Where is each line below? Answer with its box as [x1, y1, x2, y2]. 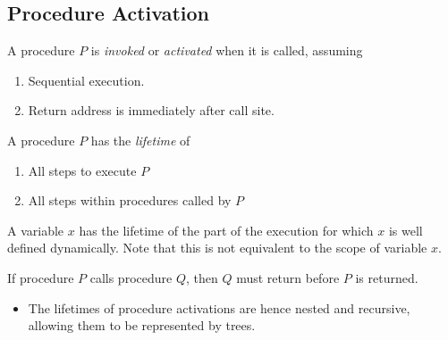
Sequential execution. [28, 70, 145, 89]
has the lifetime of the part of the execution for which [79, 220, 374, 239]
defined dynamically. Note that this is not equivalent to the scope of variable [7, 238, 427, 257]
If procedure [7, 268, 74, 286]
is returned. [355, 268, 418, 286]
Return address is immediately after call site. [28, 101, 275, 120]
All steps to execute [28, 161, 137, 179]
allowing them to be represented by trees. [28, 316, 256, 335]
